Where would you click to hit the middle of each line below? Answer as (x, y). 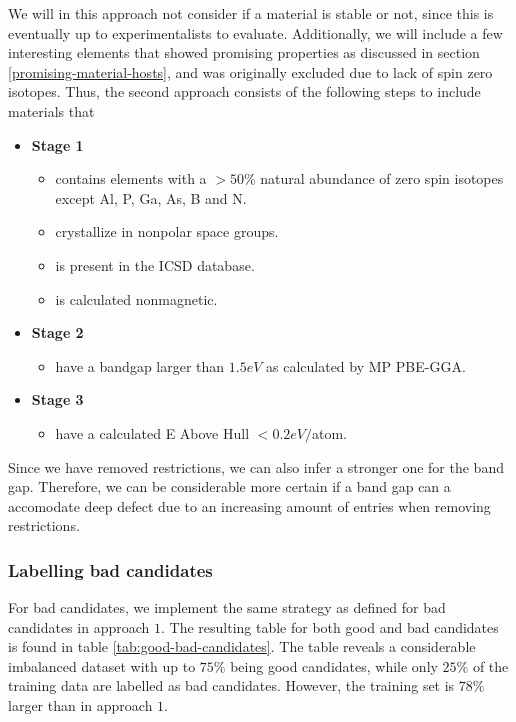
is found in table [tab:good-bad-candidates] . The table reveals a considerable (242, 646)
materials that (51, 110)
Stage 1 (57, 144)
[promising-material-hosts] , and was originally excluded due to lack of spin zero (250, 71)
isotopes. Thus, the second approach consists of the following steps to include (244, 91)
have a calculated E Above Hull (152, 432)
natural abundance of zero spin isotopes (382, 178)
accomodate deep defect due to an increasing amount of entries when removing (249, 505)
